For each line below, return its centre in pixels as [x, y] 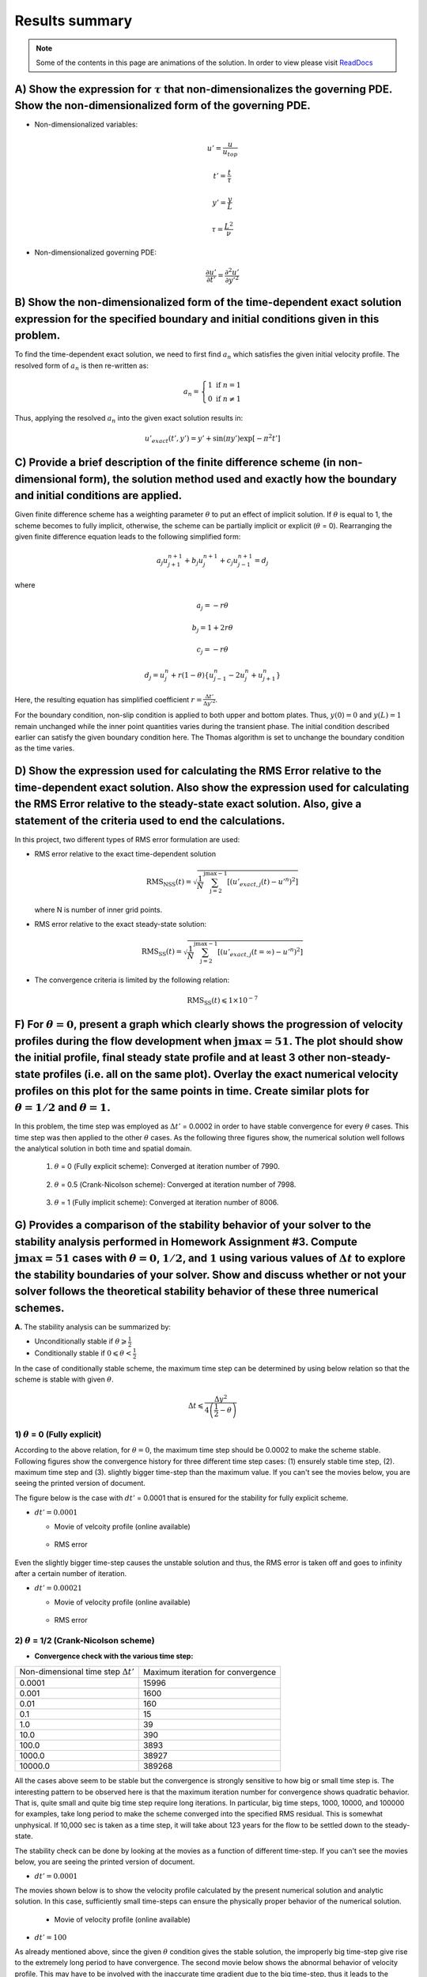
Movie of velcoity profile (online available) [123, 1526]
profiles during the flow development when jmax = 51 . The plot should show [209, 1041]
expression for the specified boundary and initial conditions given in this [197, 319]
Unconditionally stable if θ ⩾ [81, 1341]
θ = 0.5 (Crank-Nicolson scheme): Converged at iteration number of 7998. [175, 1184]
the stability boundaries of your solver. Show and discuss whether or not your [210, 1274]
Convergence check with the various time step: [114, 1656]
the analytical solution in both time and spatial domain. [104, 1148]
